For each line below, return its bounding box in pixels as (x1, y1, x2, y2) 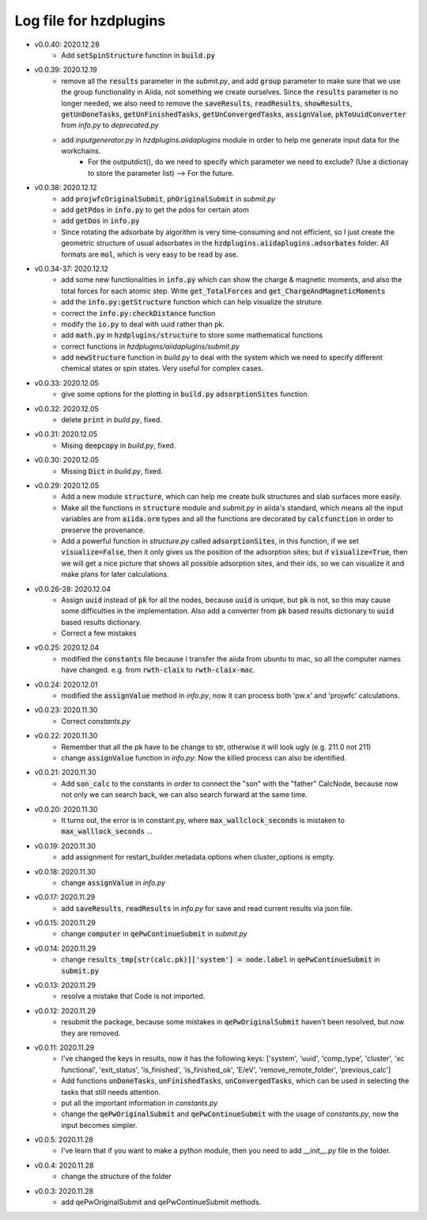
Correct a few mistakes (61, 628, 138, 638)
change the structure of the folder (61, 1172, 172, 1181)
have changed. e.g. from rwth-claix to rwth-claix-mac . (61, 665, 255, 675)
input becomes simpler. (61, 1120, 138, 1130)
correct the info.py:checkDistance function (61, 308, 216, 318)
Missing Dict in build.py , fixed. (61, 466, 164, 475)
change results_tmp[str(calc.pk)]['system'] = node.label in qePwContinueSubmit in (61, 955, 380, 964)
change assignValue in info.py (61, 878, 166, 887)
